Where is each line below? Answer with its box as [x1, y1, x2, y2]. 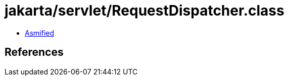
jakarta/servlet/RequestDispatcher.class [5, 2, 284, 19]
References [5, 46, 64, 59]
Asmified [25, 28, 55, 37]
